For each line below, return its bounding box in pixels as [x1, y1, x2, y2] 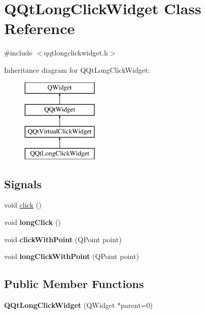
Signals [4, 176, 42, 191]
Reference [4, 18, 75, 39]
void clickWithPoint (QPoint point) [4, 234, 122, 244]
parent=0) [120, 300, 153, 310]
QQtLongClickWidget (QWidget [4, 300, 115, 310]
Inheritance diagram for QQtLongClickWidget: [4, 64, 150, 75]
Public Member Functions [4, 276, 144, 292]
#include [4, 47, 33, 58]
